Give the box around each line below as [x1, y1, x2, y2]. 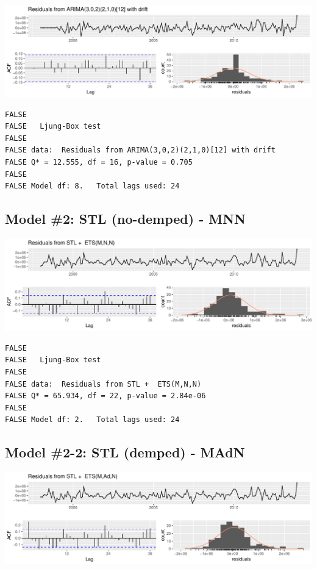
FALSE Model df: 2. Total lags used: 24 [5, 415, 180, 424]
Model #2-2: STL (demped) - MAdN [5, 443, 245, 462]
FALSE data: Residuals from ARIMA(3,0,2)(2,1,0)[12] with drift [5, 146, 276, 155]
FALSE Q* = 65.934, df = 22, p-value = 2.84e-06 [5, 392, 206, 401]
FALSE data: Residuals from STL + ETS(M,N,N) [5, 379, 202, 388]
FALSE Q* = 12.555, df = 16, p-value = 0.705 [5, 158, 193, 167]
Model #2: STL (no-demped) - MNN [5, 209, 246, 228]
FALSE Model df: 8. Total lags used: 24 [5, 182, 180, 191]
